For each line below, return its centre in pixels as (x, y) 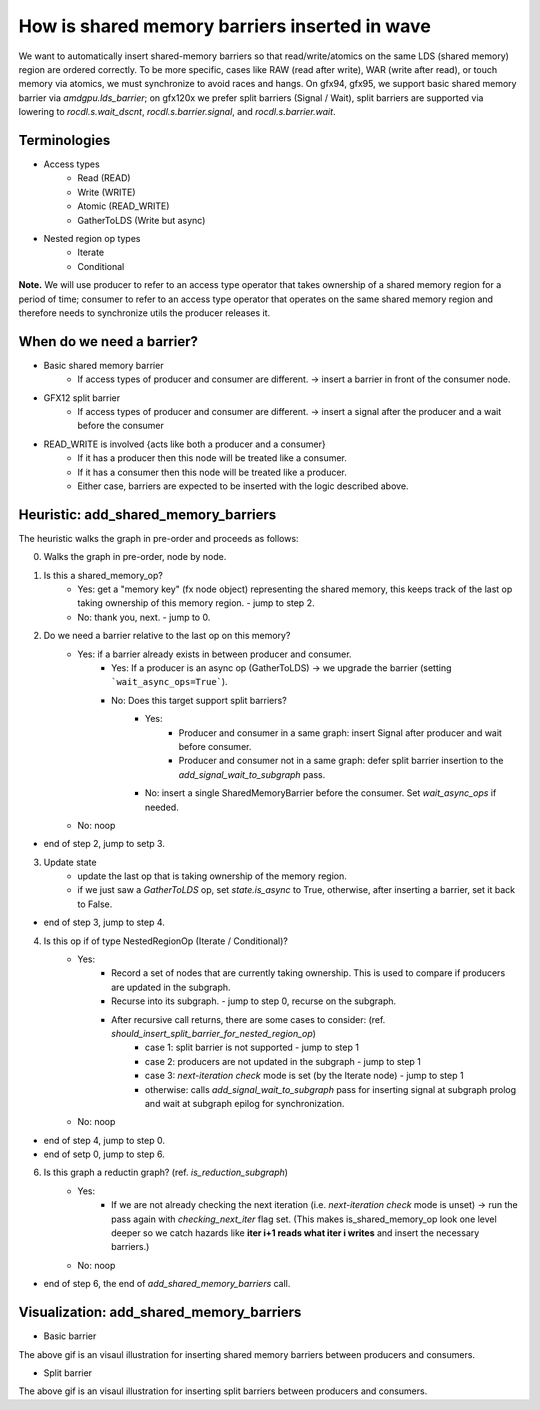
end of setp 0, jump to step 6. (104, 1154)
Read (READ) (104, 178)
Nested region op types (92, 238)
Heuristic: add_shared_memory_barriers (147, 514)
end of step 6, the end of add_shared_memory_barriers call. (167, 1284)
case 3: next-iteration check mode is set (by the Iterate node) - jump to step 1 (304, 1076)
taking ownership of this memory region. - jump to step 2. (196, 603)
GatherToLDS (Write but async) (141, 220)
